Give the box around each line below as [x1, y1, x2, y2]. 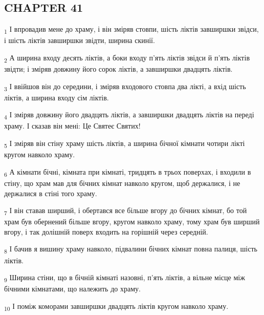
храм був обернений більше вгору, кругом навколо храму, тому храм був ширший [4, 216, 260, 227]
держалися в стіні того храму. [4, 187, 97, 198]
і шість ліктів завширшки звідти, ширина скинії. [4, 35, 155, 46]
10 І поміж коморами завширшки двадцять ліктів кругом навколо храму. [4, 300, 229, 312]
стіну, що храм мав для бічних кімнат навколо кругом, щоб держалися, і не [4, 177, 240, 188]
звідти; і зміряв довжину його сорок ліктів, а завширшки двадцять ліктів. [4, 64, 233, 74]
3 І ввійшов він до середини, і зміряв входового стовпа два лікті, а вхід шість [4, 80, 246, 93]
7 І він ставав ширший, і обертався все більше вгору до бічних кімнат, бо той [4, 205, 247, 217]
